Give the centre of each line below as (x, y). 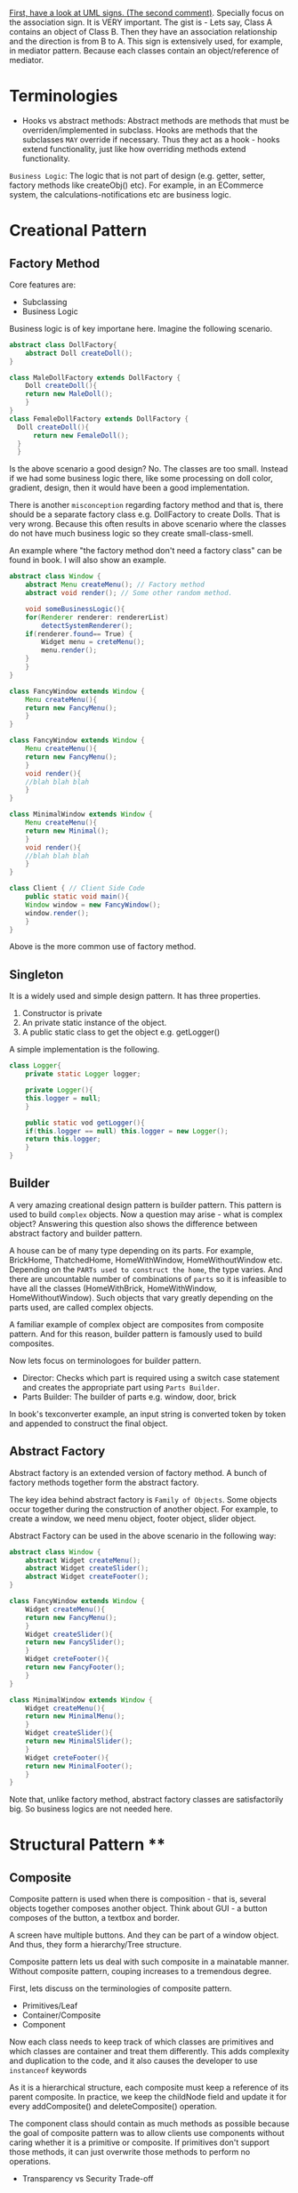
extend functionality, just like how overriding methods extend (134, 149)
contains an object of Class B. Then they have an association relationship (143, 32)
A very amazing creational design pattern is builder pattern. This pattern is (145, 1205)
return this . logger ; (63, 1139)
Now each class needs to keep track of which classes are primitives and (141, 2042)
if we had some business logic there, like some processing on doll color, (141, 479)
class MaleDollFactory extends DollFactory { (95, 377)
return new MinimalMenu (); (75, 1716)
